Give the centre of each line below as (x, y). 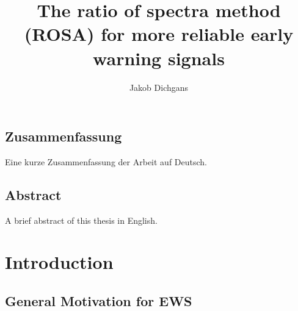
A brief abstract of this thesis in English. (81, 220)
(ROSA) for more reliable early (159, 34)
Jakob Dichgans (159, 87)
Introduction (59, 262)
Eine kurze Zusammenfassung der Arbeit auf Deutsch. (106, 161)
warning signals (159, 58)
